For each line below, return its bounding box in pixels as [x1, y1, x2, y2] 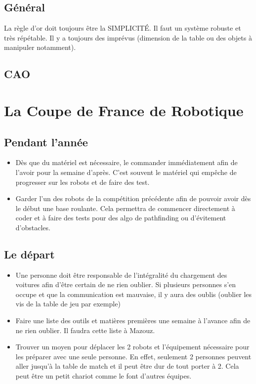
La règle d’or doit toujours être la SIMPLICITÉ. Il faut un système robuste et [4, 23, 241, 33]
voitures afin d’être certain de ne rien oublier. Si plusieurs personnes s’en [15, 279, 236, 290]
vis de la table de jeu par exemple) [15, 299, 121, 309]
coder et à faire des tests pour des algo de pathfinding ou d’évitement [15, 213, 226, 223]
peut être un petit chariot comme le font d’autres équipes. [15, 371, 192, 381]
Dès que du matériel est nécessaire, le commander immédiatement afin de [15, 157, 238, 168]
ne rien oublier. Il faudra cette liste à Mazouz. [15, 325, 155, 335]
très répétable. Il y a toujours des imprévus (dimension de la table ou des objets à [4, 32, 252, 43]
